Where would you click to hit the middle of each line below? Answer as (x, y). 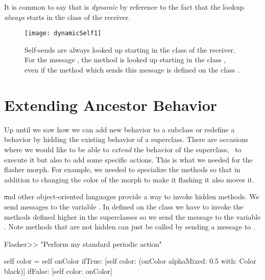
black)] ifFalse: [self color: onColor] (58, 271)
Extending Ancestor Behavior (111, 104)
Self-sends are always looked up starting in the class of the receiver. (130, 49)
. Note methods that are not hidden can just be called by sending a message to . (130, 227)
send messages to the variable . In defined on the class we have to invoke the (124, 206)
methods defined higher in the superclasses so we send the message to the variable (132, 216)
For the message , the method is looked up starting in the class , (125, 60)
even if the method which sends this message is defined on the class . (132, 70)
